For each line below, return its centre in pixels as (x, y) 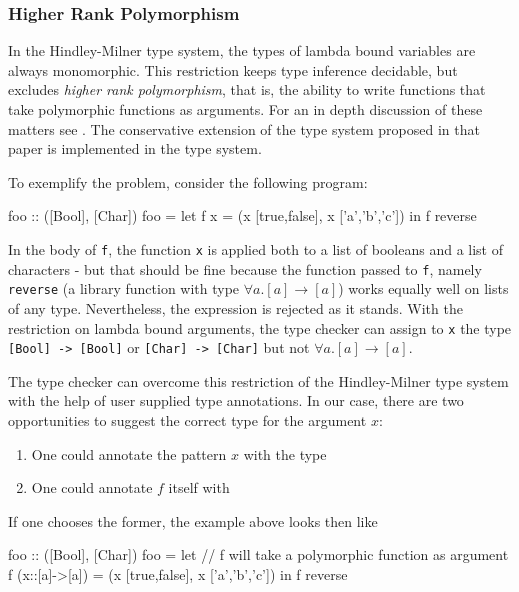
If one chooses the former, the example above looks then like (193, 520)
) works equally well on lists (423, 288)
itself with (199, 487)
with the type (285, 453)
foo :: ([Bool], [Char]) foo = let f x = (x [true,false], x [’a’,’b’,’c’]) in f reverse (242, 215)
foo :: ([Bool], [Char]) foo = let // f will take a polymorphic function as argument (258, 554)
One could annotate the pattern (129, 453)
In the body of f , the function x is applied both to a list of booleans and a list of (255, 248)
